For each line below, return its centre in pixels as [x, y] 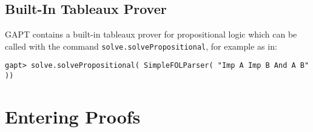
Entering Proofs [73, 116]
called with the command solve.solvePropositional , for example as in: [141, 46]
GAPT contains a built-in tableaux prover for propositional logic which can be [151, 34]
